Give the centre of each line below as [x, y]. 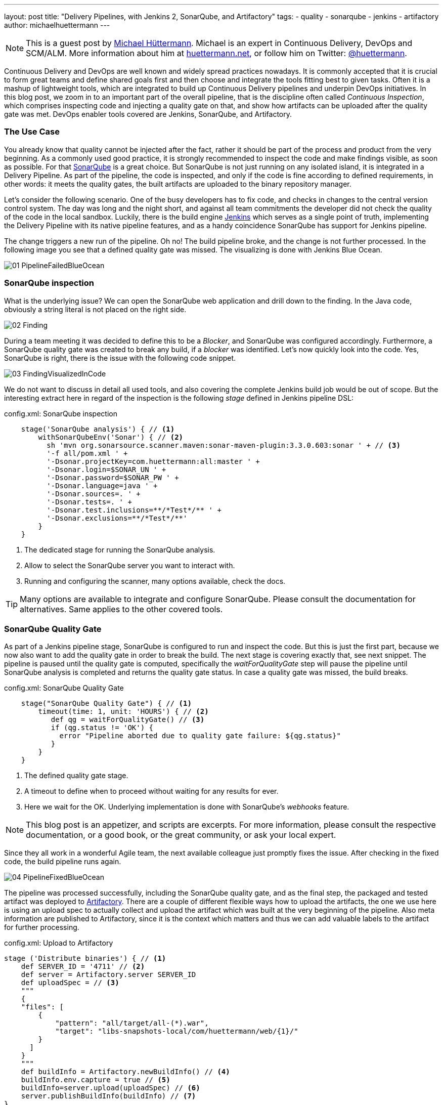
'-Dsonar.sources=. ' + [94, 494]
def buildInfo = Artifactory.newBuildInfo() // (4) [125, 1072]
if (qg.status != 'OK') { [102, 728]
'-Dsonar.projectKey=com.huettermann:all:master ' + [153, 461]
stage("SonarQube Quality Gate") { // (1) [106, 704]
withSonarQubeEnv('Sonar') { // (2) [111, 437]
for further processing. [42, 927]
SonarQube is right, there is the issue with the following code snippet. [120, 358]
